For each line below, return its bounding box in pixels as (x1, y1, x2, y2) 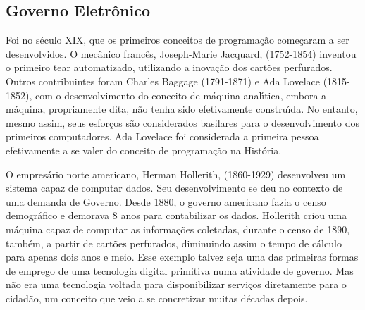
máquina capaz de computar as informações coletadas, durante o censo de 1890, (6, 221, 350, 236)
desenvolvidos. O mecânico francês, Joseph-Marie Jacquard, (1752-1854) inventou (6, 46, 357, 61)
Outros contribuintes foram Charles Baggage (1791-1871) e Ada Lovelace (6, 73, 321, 88)
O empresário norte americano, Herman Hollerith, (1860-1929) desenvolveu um (6, 166, 346, 181)
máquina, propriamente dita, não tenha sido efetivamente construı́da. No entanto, (6, 101, 358, 116)
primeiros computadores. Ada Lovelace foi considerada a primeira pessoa (6, 129, 319, 144)
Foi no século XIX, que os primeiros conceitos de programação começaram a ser (6, 32, 349, 47)
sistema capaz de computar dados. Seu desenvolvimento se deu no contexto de (6, 180, 343, 195)
